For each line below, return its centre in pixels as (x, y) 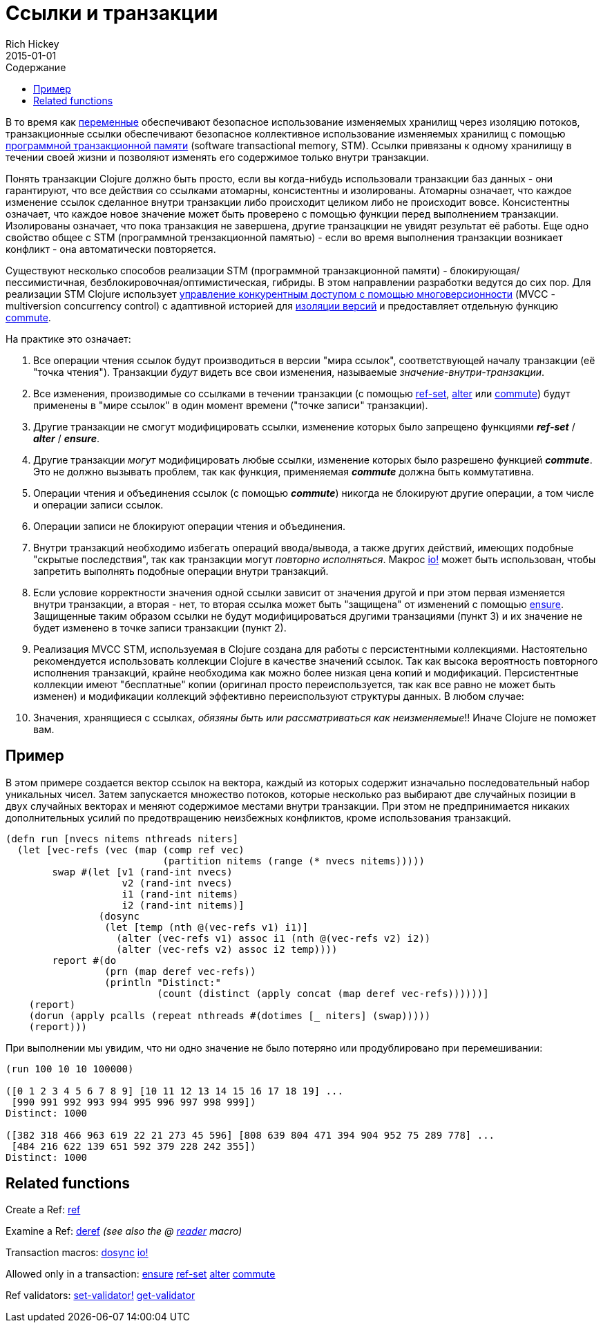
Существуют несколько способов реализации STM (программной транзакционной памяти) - (227, 270)
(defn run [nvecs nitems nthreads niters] (122, 838)
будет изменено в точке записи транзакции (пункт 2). (160, 627)
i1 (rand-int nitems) (180, 894)
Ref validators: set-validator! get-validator (100, 1296)
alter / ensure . (66, 438)
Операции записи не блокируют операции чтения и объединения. (190, 526)
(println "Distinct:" (163, 982)
